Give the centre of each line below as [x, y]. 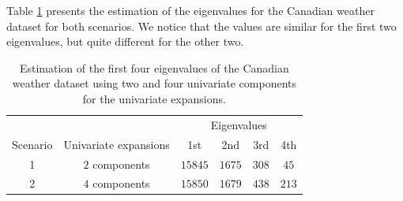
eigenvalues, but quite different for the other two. [125, 41]
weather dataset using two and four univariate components [154, 83]
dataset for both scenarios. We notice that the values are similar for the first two [201, 26]
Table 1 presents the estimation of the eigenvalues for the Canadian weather [190, 10]
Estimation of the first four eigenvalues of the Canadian [154, 67]
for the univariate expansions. [154, 98]
